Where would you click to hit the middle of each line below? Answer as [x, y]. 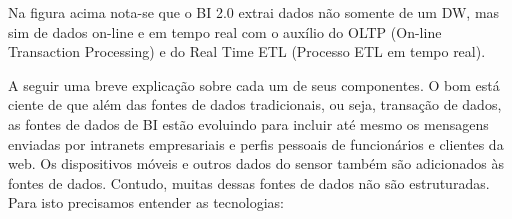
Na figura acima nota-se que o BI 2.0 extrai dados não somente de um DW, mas [254, 12]
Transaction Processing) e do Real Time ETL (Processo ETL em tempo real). [247, 51]
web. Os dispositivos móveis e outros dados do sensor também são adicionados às [256, 163]
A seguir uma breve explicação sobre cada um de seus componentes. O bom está [254, 84]
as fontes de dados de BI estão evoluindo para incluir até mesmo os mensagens [248, 123]
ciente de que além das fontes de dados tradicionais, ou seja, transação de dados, [255, 104]
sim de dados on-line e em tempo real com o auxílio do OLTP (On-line [225, 31]
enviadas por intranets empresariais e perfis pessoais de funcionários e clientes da [256, 143]
